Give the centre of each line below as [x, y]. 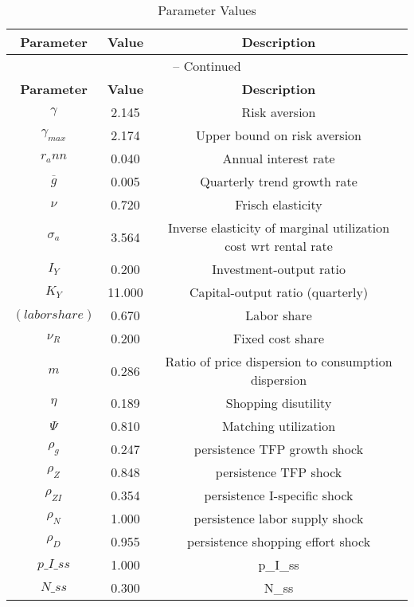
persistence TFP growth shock [279, 449]
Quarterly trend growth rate [279, 181]
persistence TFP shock [279, 472]
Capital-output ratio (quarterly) [279, 292]
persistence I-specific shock [279, 495]
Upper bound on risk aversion [279, 135]
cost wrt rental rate [279, 246]
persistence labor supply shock [279, 518]
